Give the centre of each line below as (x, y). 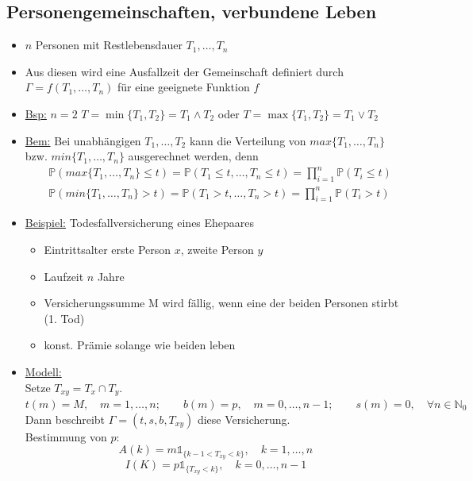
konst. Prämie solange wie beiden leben (140, 345)
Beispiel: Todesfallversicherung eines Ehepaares (140, 223)
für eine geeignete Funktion (184, 87)
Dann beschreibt (65, 419)
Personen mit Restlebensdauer (109, 45)
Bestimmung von (66, 436)
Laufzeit (64, 276)
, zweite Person (217, 250)
